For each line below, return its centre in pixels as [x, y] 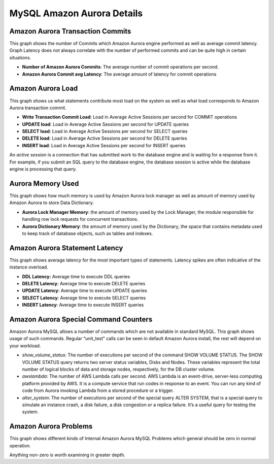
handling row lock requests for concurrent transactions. [80, 219]
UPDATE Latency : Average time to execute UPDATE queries [84, 291]
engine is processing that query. [43, 169]
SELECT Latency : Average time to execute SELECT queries [84, 297]
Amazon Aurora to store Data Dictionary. [52, 203]
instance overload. [29, 267]
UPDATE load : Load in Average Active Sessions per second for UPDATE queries [106, 124]
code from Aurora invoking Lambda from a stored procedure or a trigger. [98, 390]
